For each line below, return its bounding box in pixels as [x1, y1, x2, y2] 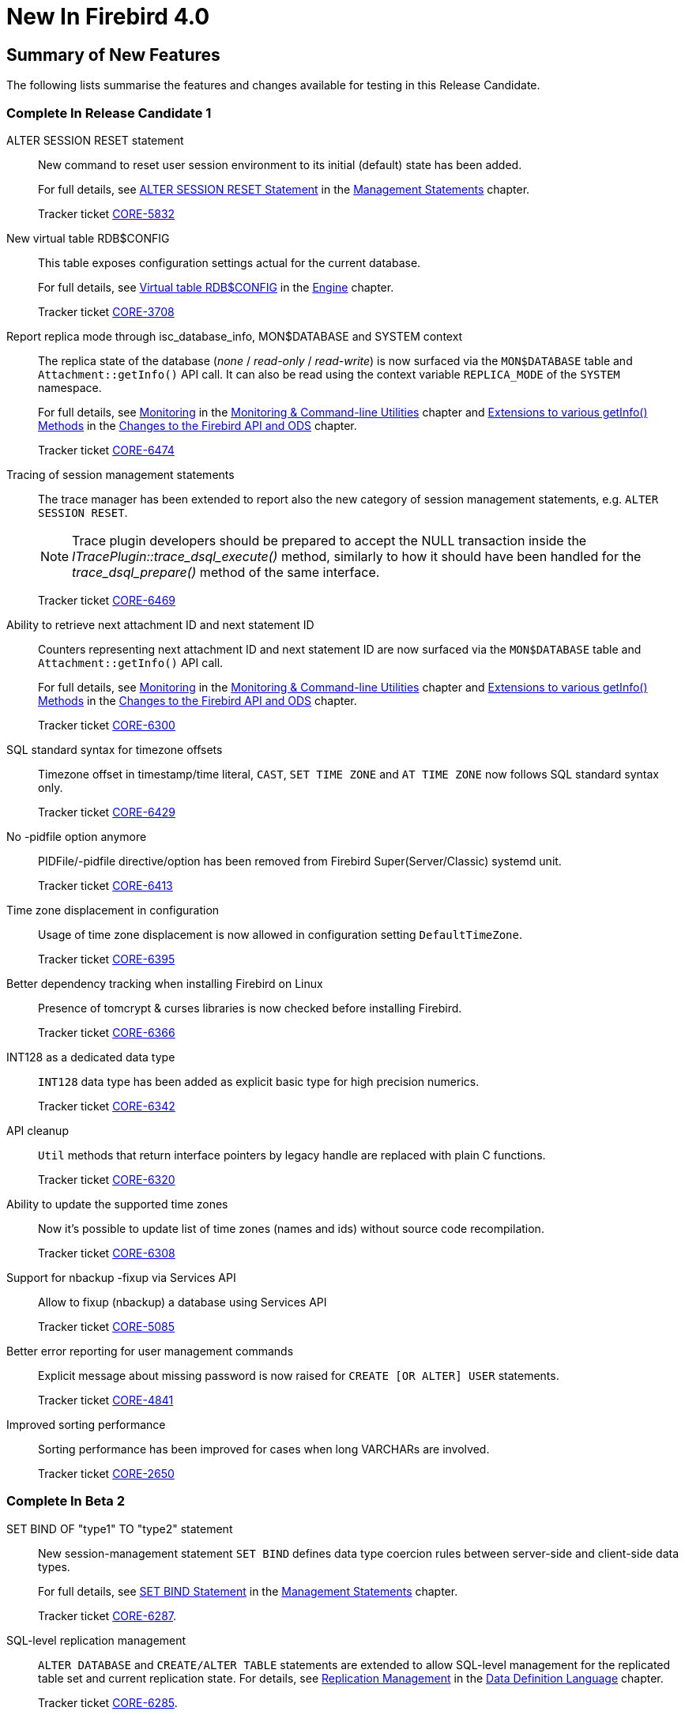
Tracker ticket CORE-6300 [38, 718, 175, 732]
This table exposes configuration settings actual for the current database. [38, 255, 421, 269]
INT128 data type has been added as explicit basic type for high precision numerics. [38, 1074, 480, 1088]
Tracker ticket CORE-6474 [38, 443, 175, 457]
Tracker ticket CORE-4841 [38, 1393, 174, 1407]
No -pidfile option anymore [6, 829, 147, 843]
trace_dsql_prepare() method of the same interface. [72, 563, 380, 580]
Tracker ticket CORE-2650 [38, 1466, 175, 1480]
